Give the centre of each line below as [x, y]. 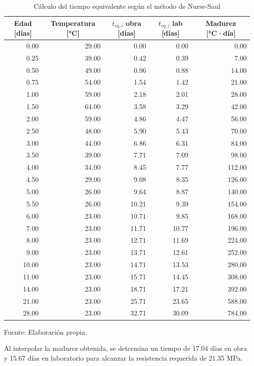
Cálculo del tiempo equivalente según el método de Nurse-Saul [127, 6]
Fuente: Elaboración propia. [46, 332]
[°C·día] [221, 33]
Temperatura [73, 23]
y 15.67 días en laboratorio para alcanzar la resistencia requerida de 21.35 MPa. [123, 357]
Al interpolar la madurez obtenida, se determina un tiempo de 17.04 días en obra [126, 348]
